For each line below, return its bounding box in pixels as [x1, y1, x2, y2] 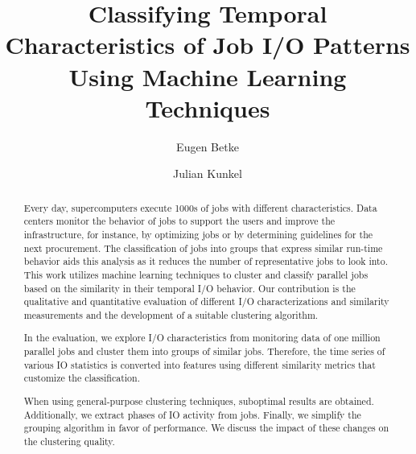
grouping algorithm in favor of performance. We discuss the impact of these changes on [23, 421, 389, 435]
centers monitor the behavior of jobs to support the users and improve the [23, 214, 336, 228]
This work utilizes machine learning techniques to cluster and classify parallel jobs [23, 267, 369, 281]
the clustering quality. [23, 434, 115, 448]
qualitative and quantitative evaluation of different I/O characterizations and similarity [23, 295, 389, 308]
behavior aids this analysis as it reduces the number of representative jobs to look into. [23, 254, 388, 268]
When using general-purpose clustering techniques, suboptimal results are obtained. [23, 394, 374, 407]
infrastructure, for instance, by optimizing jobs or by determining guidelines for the [23, 227, 373, 241]
